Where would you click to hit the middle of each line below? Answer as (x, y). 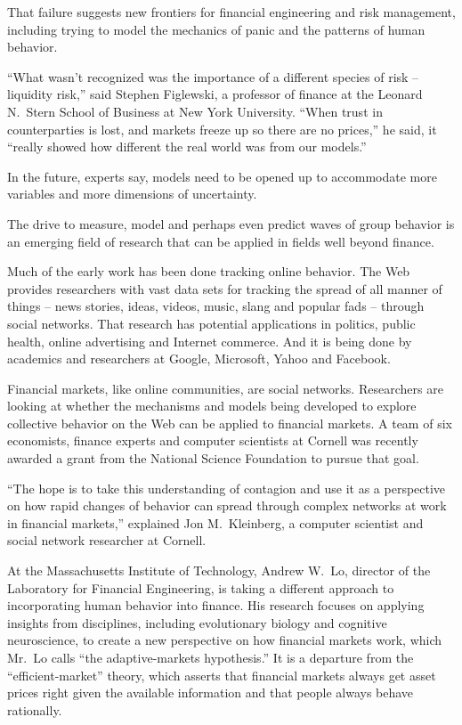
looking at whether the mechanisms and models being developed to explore (212, 406)
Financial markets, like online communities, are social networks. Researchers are (225, 388)
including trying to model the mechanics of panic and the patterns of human (216, 29)
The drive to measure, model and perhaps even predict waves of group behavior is (231, 223)
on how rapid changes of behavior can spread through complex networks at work (227, 505)
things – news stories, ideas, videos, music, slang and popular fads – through (216, 306)
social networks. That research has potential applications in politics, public (211, 323)
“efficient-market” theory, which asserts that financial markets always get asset (222, 675)
